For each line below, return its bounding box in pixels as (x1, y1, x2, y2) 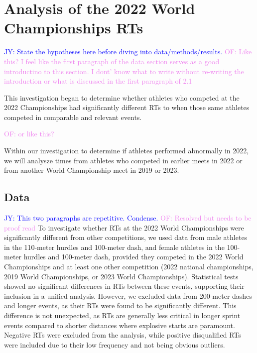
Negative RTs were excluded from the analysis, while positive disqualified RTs (4, 330, 241, 340)
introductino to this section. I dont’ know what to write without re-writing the (4, 66, 244, 76)
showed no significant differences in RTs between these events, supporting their (4, 281, 245, 291)
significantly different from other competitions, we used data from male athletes (4, 232, 248, 242)
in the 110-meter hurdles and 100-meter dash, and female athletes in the (4, 241, 225, 252)
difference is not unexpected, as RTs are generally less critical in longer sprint (4, 310, 241, 320)
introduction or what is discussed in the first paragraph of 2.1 (4, 76, 192, 86)
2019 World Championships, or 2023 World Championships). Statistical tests (4, 271, 239, 281)
